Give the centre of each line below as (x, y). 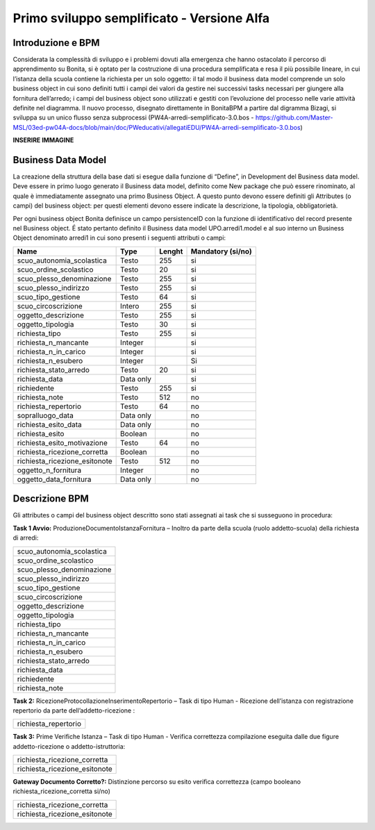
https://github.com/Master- (294, 117)
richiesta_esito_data (50, 424)
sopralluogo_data (45, 415)
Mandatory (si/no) (222, 251)
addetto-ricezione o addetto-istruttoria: (69, 746)
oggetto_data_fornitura (54, 479)
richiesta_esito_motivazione (62, 442)
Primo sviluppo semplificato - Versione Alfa (141, 18)
